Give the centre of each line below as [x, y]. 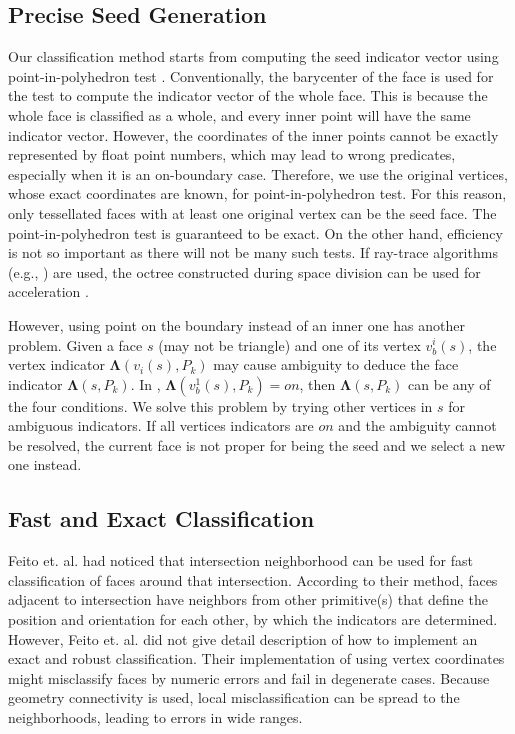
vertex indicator [56, 364]
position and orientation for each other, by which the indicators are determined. [253, 619]
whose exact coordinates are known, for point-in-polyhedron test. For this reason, [257, 193]
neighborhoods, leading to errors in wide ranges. [155, 717]
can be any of [449, 383]
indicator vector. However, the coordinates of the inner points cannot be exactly [253, 134]
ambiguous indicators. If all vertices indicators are [161, 425]
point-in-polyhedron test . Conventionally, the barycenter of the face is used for [251, 75]
